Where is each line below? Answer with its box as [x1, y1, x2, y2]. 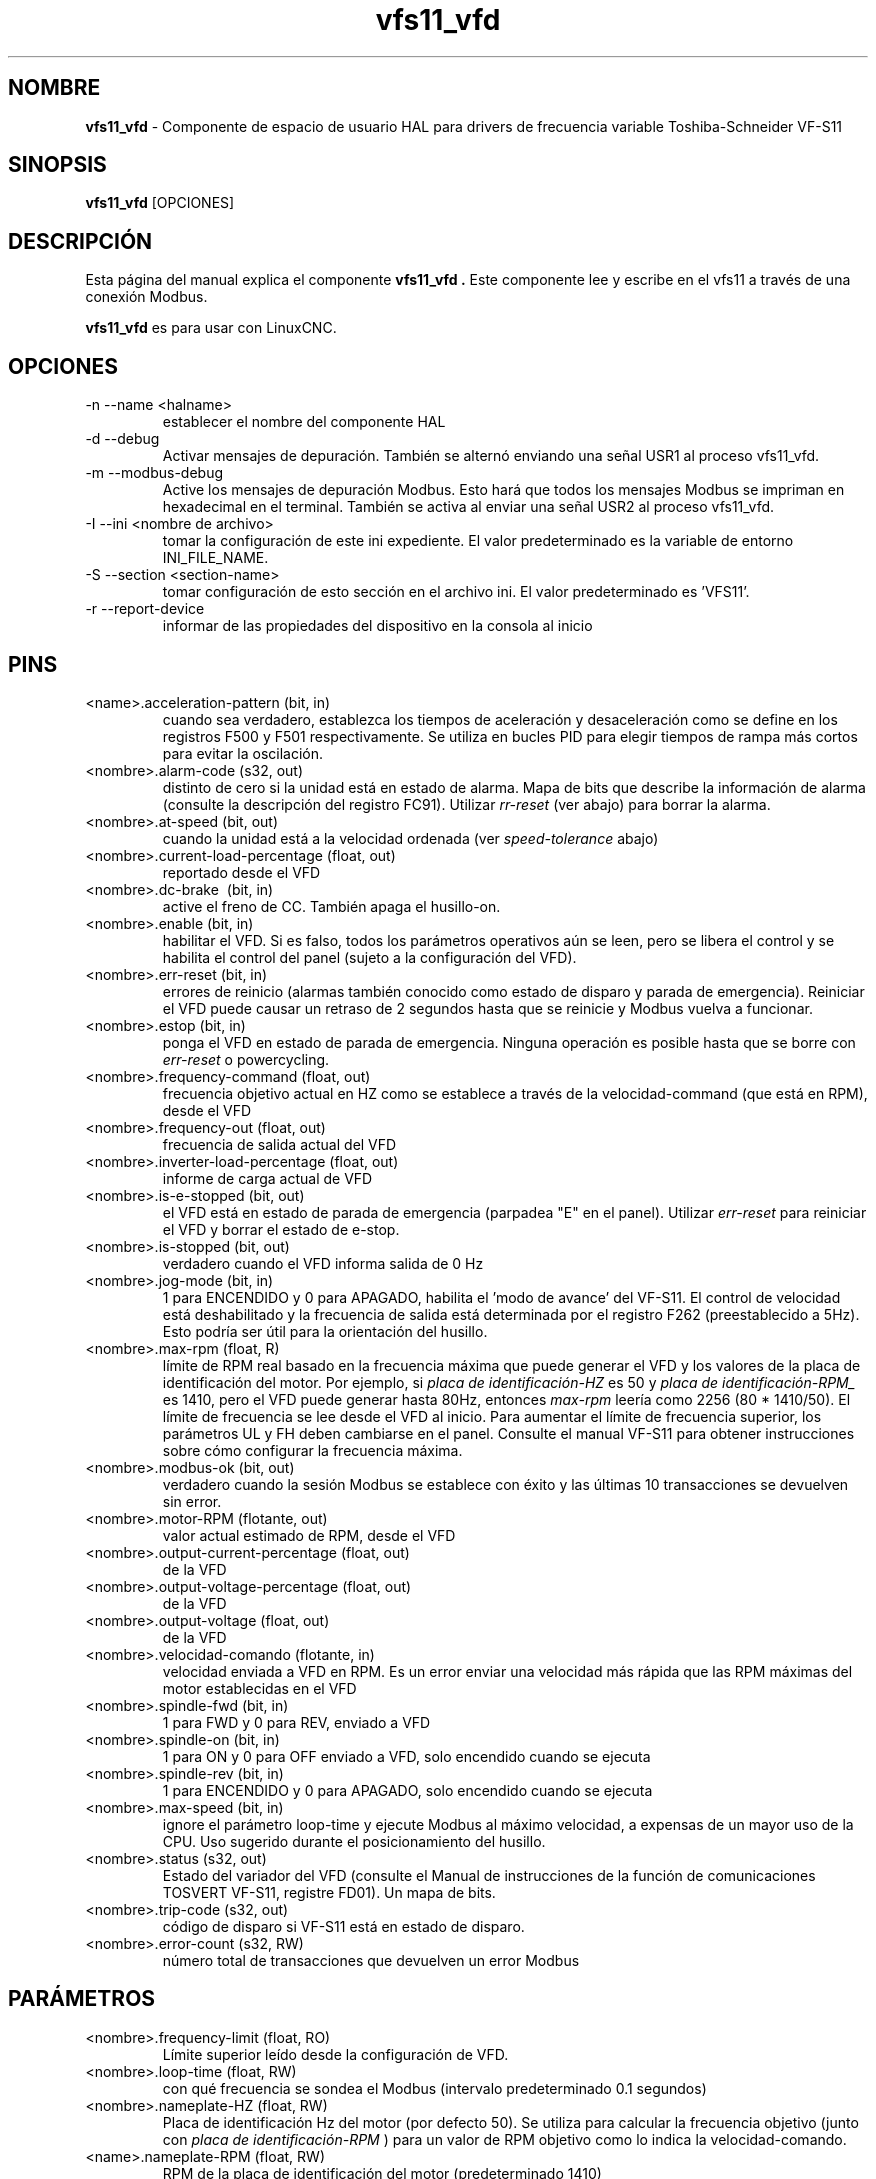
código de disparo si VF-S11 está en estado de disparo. [162, 1917, 525, 1935]
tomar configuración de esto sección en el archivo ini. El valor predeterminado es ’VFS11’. [162, 583, 750, 601]
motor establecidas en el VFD [162, 1679, 357, 1697]
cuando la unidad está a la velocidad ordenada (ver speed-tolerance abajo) [162, 829, 659, 847]
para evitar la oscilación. [162, 744, 324, 762]
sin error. [162, 1492, 222, 1510]
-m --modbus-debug [85, 464, 223, 482]
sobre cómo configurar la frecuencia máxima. [162, 1441, 463, 1459]
